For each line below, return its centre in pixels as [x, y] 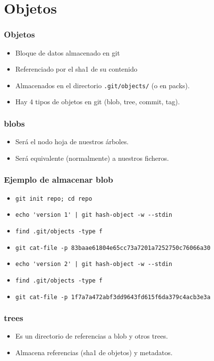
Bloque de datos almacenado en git [68, 52]
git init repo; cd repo [54, 199]
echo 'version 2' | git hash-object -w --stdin [94, 264]
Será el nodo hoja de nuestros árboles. [72, 142]
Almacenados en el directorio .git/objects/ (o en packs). [102, 85]
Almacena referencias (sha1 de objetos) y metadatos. [94, 352]
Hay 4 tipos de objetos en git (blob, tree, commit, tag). [98, 102]
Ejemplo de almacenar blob [59, 180]
